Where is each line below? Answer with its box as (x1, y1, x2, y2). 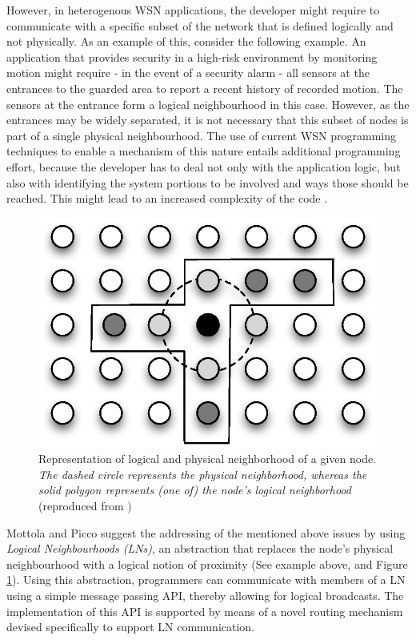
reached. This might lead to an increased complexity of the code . (6, 190, 328, 207)
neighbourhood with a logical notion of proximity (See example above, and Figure (6, 555, 408, 572)
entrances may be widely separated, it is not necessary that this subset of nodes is (6, 111, 409, 128)
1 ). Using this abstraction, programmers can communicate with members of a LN (6, 571, 406, 588)
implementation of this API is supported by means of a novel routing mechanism (6, 602, 403, 619)
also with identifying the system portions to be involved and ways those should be (6, 174, 409, 191)
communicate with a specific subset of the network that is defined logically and (6, 17, 394, 34)
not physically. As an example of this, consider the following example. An (6, 33, 366, 50)
